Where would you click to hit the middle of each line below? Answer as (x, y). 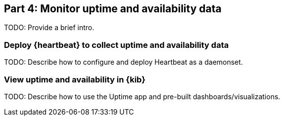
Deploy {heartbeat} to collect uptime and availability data (117, 45)
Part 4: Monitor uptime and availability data (113, 9)
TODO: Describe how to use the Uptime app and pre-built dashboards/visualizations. (142, 96)
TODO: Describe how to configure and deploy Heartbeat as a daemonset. (123, 62)
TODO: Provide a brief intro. (49, 28)
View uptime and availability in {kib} (75, 79)
